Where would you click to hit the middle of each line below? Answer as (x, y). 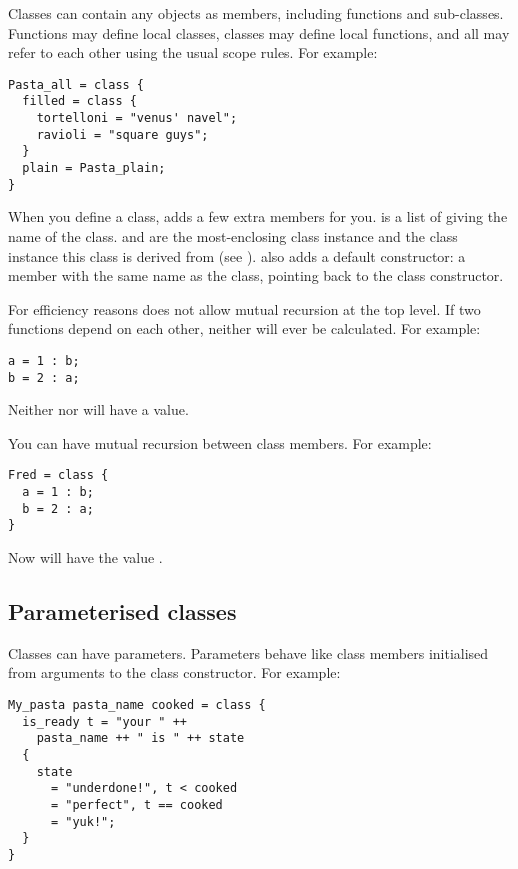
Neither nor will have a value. (98, 409)
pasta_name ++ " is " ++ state (140, 738)
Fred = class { (58, 475)
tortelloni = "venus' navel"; (137, 118)
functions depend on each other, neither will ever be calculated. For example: (244, 328)
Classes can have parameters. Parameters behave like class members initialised (248, 652)
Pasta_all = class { (76, 84)
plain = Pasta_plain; (94, 168)
